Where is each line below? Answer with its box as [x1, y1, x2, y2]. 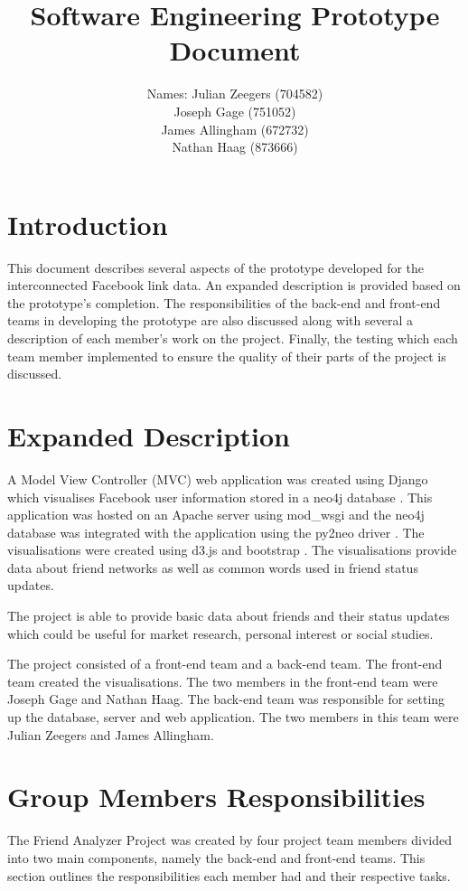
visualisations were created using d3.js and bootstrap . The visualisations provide [7, 540, 457, 559]
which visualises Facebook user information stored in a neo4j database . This [7, 487, 433, 506]
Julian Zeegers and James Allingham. [7, 725, 214, 744]
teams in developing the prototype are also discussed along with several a [7, 311, 413, 330]
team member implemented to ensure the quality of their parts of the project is [7, 346, 446, 365]
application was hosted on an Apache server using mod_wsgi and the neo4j [7, 505, 425, 524]
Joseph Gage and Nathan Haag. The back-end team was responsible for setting [7, 689, 445, 708]
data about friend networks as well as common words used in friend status [7, 558, 418, 577]
